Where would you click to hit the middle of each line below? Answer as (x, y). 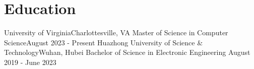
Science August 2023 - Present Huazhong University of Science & (104, 42)
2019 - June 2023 (30, 62)
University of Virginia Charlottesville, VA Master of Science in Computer (116, 32)
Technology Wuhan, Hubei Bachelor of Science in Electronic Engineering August (127, 52)
